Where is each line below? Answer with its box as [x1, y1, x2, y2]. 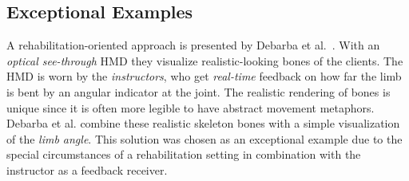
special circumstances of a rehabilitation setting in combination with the [6, 146, 361, 163]
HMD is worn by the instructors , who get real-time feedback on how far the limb [6, 68, 402, 85]
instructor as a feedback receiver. [6, 161, 168, 178]
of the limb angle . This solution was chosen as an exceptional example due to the [6, 130, 403, 147]
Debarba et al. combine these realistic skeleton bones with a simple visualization [6, 115, 400, 132]
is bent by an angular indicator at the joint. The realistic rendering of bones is [6, 83, 391, 100]
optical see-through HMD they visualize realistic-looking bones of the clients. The [6, 52, 403, 69]
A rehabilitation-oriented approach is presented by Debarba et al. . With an [6, 37, 380, 53]
